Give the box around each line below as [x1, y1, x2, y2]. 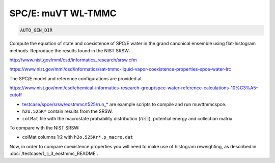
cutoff [9, 92, 22, 98]
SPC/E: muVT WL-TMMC [9, 8, 117, 19]
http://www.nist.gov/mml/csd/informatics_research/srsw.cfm [9, 56, 137, 63]
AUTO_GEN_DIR [20, 27, 53, 33]
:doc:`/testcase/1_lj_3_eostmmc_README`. [9, 150, 99, 157]
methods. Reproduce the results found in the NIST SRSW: [9, 47, 130, 53]
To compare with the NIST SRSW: [9, 125, 80, 131]
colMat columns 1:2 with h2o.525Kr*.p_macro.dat [22, 134, 133, 140]
